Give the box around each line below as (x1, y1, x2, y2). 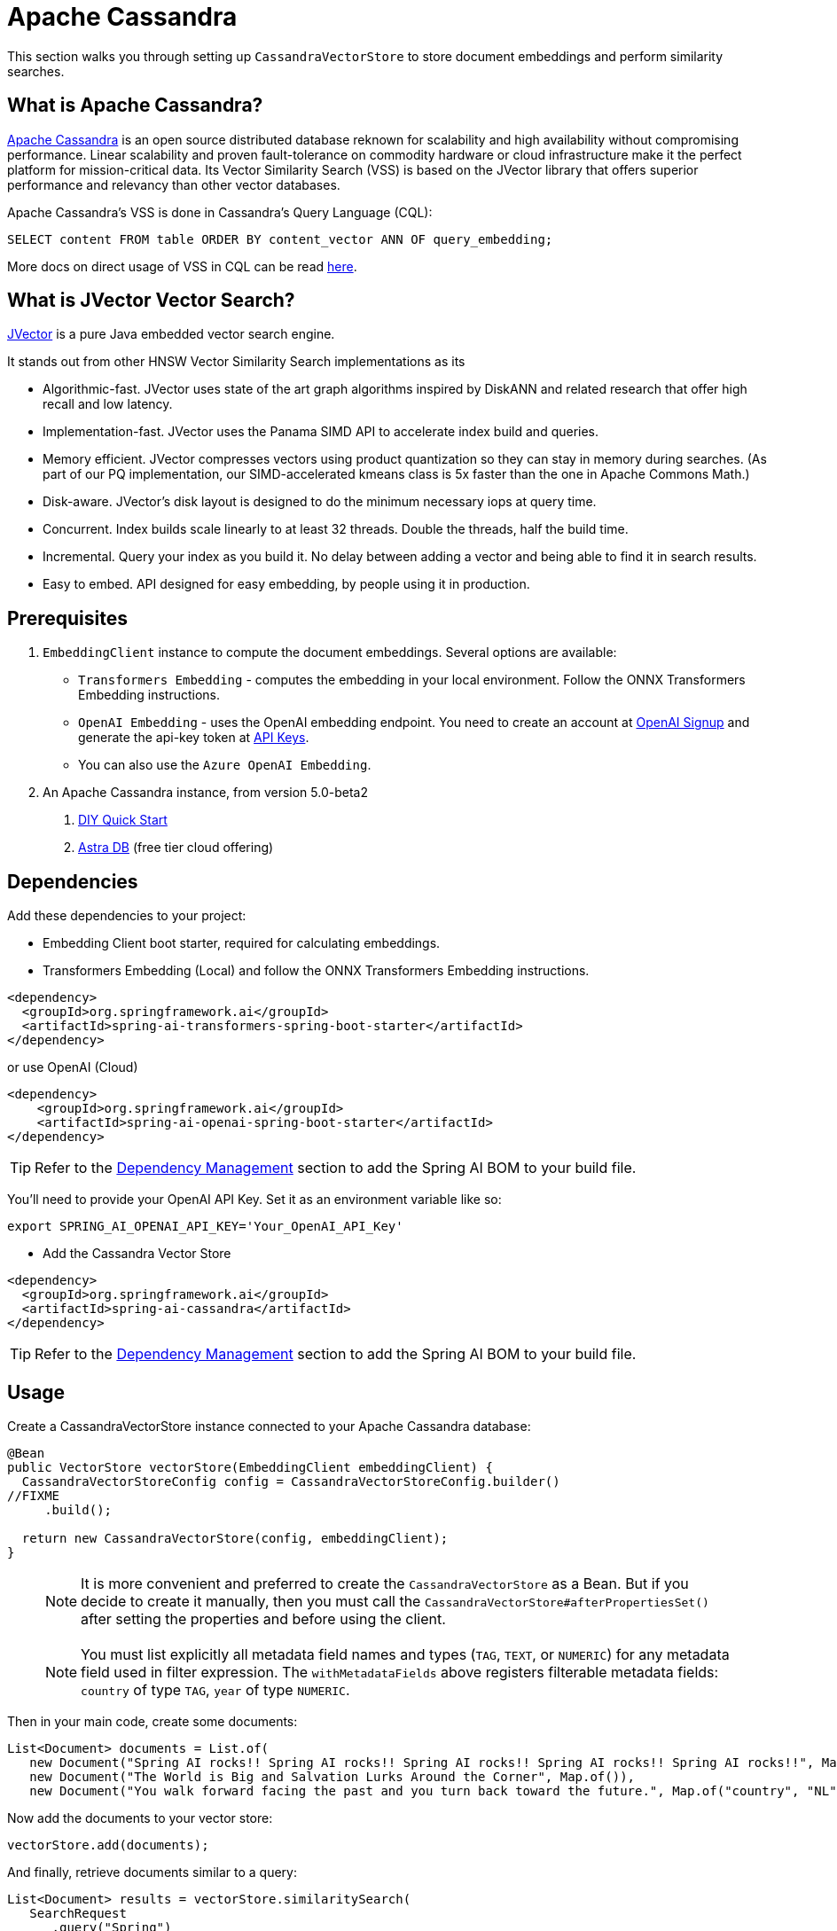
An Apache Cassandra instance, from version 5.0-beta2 (43, 785, 368, 801)
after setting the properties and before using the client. (81, 1609, 446, 1628)
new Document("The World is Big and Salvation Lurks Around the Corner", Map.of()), (29, 1769, 636, 1784)
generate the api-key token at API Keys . (78, 730, 309, 746)
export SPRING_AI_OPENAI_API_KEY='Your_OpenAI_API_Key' (7, 1219, 403, 1234)
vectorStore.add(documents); (7, 1837, 209, 1852)
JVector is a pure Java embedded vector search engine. (7, 326, 335, 342)
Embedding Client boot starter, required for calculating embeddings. (43, 935, 441, 951)
